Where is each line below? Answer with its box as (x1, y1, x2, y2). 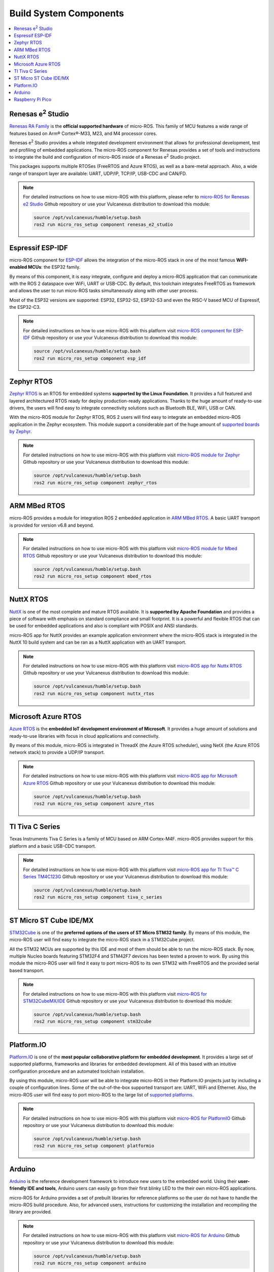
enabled (9, 264, 27, 270)
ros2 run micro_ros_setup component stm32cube (33, 1019, 152, 1025)
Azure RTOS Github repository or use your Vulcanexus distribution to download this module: (23, 780, 216, 786)
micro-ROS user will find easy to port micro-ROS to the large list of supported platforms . (9, 1091, 194, 1097)
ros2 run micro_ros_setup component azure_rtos (33, 800, 154, 806)
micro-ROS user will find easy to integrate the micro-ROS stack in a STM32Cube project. (9, 937, 195, 943)
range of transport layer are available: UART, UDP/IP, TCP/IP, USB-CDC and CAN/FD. (9, 170, 187, 177)
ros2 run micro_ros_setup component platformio (33, 1143, 154, 1149)
